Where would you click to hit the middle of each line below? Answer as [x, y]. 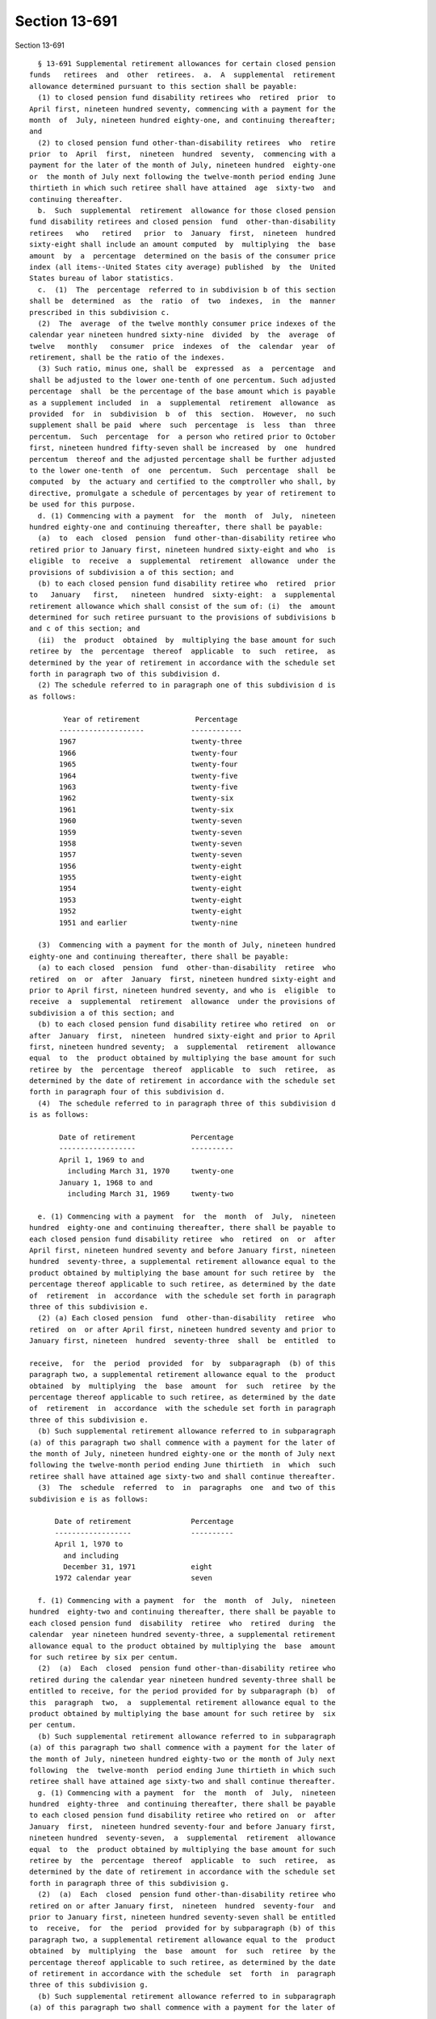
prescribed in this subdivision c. [100, 312]
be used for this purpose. [83, 504]
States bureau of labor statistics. [102, 278]
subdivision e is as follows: [89, 1499]
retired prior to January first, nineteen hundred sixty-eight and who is [182, 550]
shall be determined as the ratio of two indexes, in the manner [182, 301]
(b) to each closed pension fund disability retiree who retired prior [187, 583]
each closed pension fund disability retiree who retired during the [182, 1623]
